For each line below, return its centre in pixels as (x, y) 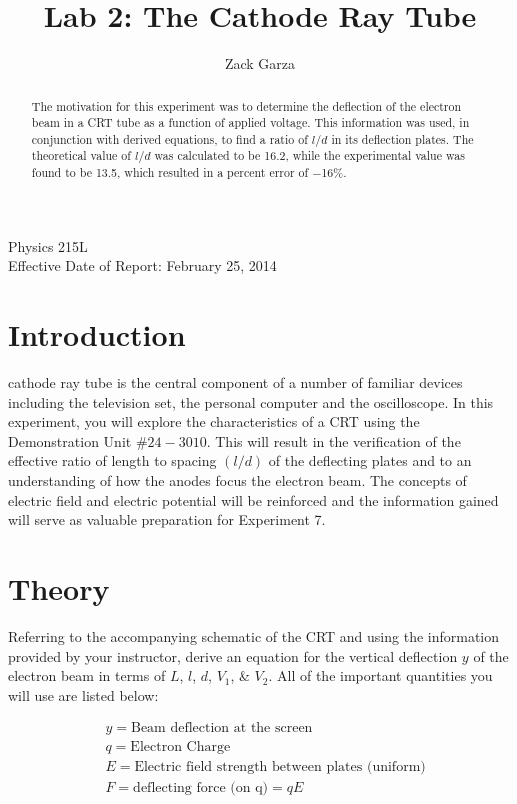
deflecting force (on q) (201, 788)
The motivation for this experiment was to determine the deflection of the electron (246, 105)
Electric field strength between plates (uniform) (280, 767)
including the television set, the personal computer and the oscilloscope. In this (251, 401)
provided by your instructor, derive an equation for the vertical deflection (233, 655)
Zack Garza (260, 63)
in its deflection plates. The (402, 138)
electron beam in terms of (87, 675)
